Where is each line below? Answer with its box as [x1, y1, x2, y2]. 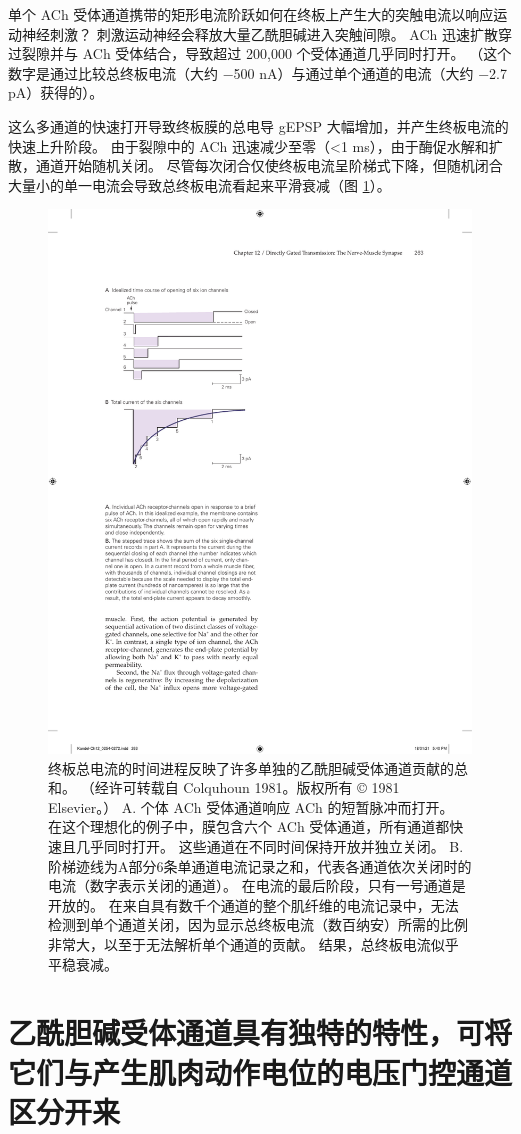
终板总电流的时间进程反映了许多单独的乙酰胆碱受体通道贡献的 [48, 757, 454, 778]
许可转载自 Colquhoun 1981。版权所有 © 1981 [108, 777, 400, 798]
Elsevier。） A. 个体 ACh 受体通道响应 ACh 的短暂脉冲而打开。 [48, 796, 454, 817]
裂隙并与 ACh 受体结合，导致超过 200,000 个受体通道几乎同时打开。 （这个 [21, 43, 512, 64]
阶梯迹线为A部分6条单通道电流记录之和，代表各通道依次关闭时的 [48, 855, 472, 876]
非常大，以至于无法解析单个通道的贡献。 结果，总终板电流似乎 [48, 934, 459, 955]
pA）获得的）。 [8, 82, 104, 103]
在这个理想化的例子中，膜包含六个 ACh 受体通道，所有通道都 [48, 816, 450, 837]
